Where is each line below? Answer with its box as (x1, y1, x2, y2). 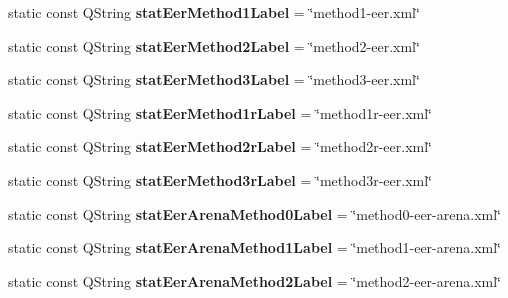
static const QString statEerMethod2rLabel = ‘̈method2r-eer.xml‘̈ (8, 136, 433, 157)
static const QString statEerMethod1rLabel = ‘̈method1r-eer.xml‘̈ (8, 102, 433, 123)
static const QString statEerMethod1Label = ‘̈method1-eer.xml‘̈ (8, 2, 420, 22)
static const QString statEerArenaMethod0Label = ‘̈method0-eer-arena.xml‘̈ (8, 203, 501, 224)
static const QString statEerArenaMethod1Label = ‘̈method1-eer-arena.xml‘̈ (8, 237, 501, 258)
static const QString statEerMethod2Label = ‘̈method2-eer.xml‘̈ (8, 35, 420, 56)
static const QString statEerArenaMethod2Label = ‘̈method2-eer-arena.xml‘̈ (8, 270, 501, 291)
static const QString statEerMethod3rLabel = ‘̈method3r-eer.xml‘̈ (8, 169, 433, 190)
